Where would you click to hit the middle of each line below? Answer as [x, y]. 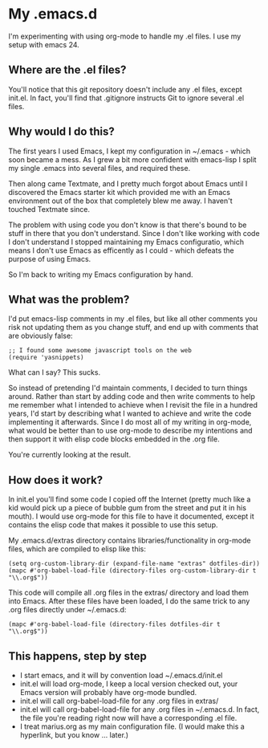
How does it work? [56, 480]
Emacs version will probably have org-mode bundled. [108, 692]
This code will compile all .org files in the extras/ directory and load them [128, 593]
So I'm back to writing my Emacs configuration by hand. [101, 274]
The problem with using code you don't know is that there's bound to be [128, 225]
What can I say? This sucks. [55, 372]
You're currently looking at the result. [69, 455]
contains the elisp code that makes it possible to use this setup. [113, 525]
